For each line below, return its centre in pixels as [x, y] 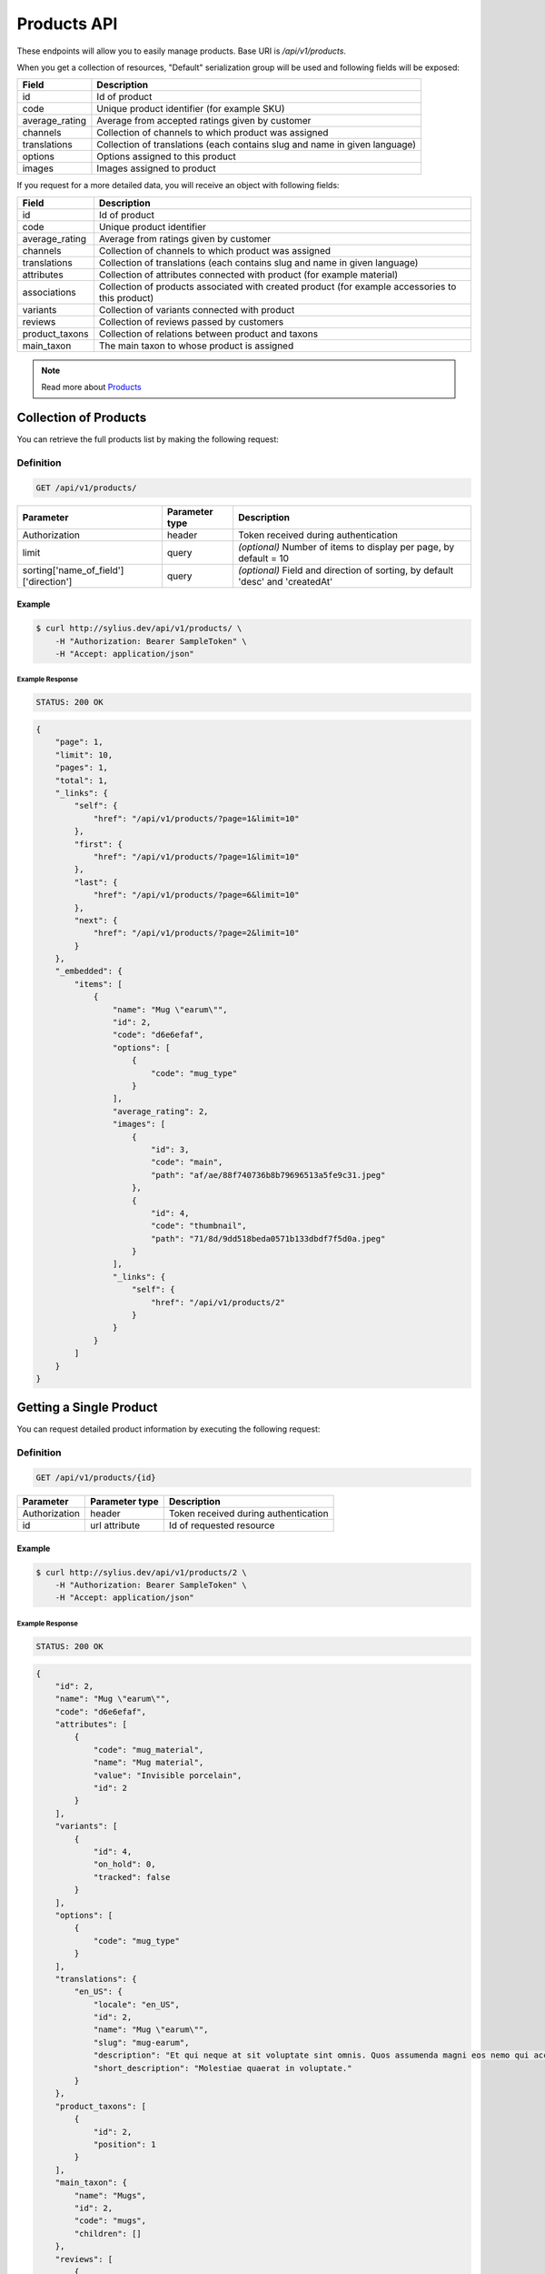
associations [49, 292]
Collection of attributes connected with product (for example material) [248, 275]
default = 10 [263, 558]
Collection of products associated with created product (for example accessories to [277, 287]
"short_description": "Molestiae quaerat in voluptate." [223, 2068]
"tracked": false [132, 1877]
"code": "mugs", [110, 2221]
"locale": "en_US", [137, 2004]
